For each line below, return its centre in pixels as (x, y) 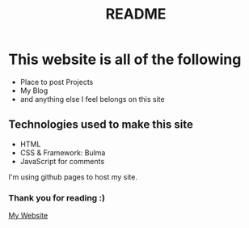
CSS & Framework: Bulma (63, 152)
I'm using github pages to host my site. (73, 177)
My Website (28, 216)
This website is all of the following (125, 59)
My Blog (34, 91)
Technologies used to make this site (101, 125)
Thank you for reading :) (57, 197)
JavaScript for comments (62, 161)
